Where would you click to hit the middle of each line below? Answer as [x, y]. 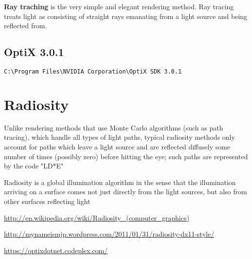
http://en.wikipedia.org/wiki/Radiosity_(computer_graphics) [97, 217]
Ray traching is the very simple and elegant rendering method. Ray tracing [119, 6]
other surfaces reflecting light [47, 201]
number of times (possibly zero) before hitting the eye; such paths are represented [126, 156]
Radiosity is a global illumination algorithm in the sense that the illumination [120, 182]
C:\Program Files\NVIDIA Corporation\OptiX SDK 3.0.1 [93, 71]
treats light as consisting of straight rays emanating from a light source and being [126, 16]
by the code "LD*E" [34, 166]
